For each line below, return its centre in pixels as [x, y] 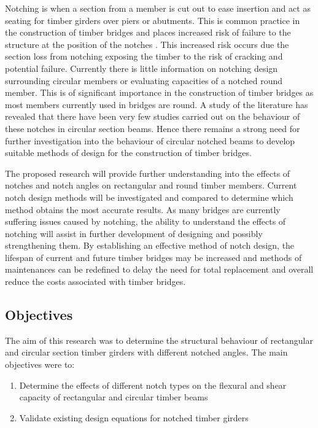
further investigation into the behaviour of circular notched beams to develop [150, 140]
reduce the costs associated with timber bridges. [95, 282]
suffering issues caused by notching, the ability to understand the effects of [145, 221]
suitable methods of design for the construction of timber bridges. [128, 153]
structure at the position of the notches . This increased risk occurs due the [147, 44]
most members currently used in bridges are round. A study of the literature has [157, 104]
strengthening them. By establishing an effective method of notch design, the [150, 245]
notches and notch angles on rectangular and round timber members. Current [151, 185]
